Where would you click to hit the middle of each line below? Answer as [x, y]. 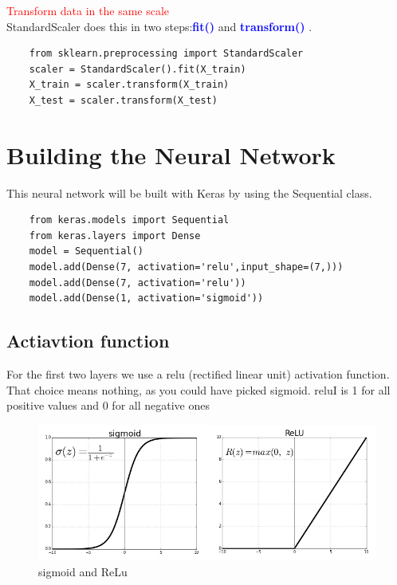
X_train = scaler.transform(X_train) [129, 85]
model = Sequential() [86, 251]
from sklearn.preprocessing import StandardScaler [166, 54]
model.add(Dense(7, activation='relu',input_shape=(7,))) [186, 267]
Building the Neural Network [171, 154]
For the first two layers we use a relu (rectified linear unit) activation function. [198, 374]
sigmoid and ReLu [83, 571]
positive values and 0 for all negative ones [108, 405]
